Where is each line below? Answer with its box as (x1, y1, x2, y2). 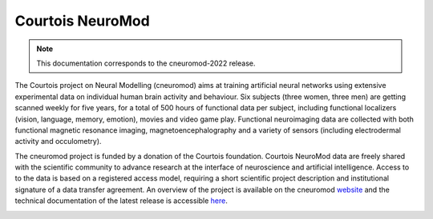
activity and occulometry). (14, 137, 102, 146)
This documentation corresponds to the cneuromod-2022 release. (36, 58, 256, 68)
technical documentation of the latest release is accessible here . (14, 196, 229, 205)
